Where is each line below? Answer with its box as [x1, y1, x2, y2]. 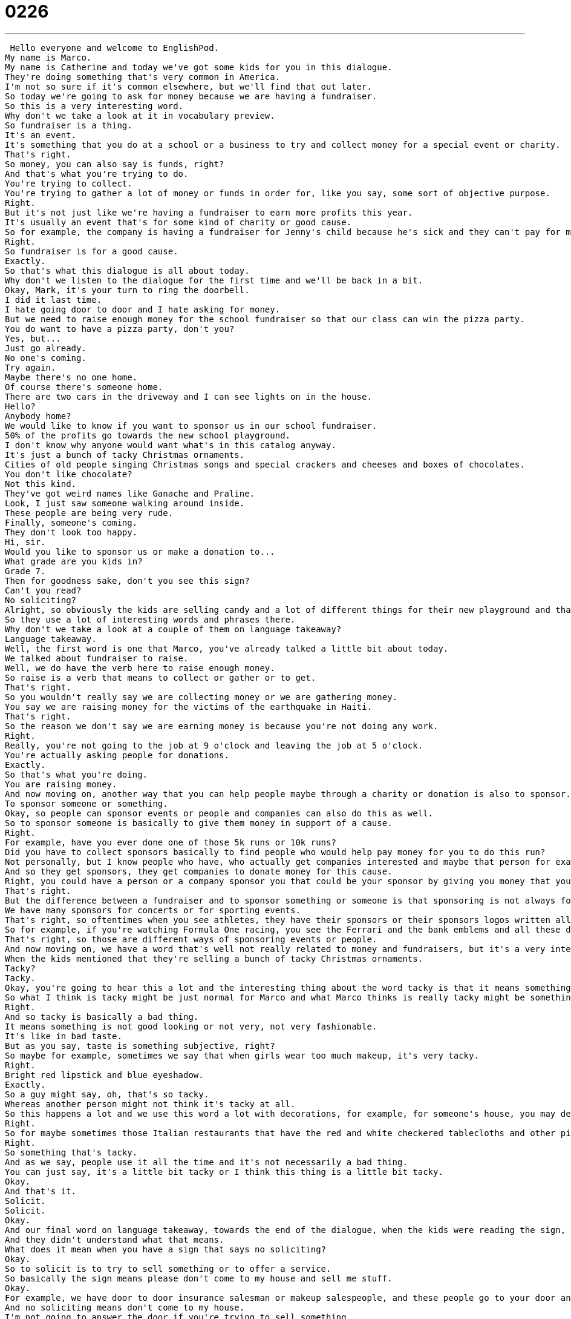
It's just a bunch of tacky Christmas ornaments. [5, 449, 245, 460]
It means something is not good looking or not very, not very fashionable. [5, 1021, 377, 1031]
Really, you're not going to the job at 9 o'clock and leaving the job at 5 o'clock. [5, 740, 423, 750]
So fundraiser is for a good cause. [5, 246, 178, 256]
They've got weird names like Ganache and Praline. [5, 488, 255, 498]
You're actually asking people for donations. [5, 750, 229, 760]
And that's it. [5, 1186, 77, 1196]
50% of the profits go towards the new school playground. [5, 430, 291, 440]
